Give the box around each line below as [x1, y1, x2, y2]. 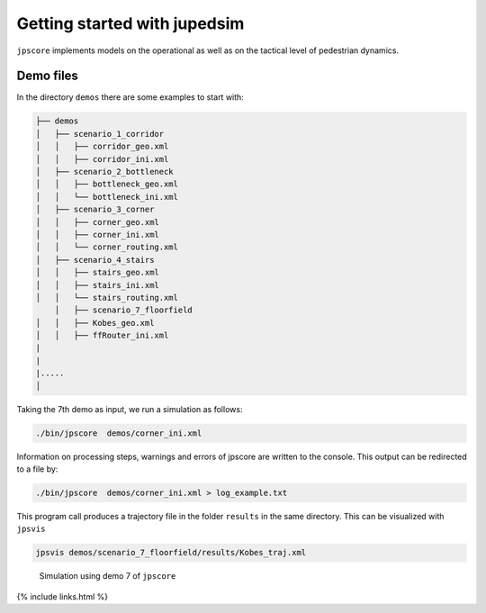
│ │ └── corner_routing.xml [35, 242, 179, 252]
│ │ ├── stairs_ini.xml [35, 280, 159, 290]
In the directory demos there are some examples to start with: [16, 92, 245, 103]
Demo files [16, 68, 78, 84]
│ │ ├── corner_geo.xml [35, 217, 159, 227]
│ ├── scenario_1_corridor [35, 129, 165, 139]
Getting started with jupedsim [16, 14, 245, 33]
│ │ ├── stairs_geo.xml [35, 267, 159, 278]
